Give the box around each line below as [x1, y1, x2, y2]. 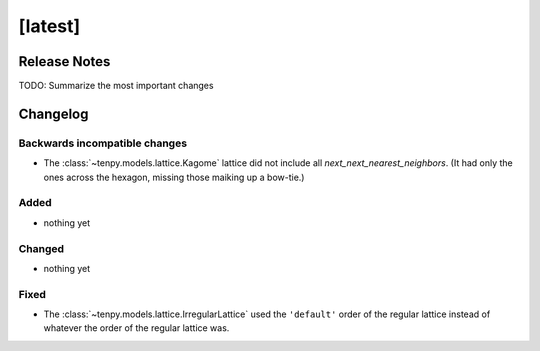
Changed [18, 241, 65, 255]
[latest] [18, 15, 81, 37]
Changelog [18, 105, 89, 122]
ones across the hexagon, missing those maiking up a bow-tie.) [43, 171, 305, 183]
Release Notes [18, 53, 111, 70]
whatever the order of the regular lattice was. [43, 322, 230, 334]
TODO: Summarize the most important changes [18, 80, 214, 92]
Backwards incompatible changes [18, 136, 188, 150]
